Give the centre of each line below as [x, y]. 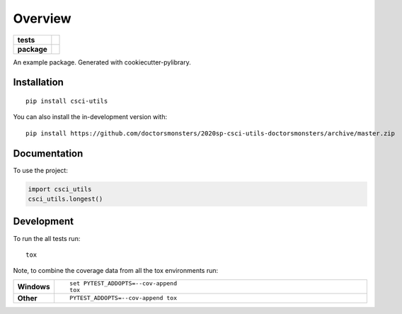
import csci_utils [60, 189]
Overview [42, 18]
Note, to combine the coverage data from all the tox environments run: [116, 271]
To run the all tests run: [47, 238]
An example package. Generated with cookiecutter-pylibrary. [102, 62]
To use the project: [41, 170]
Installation [38, 83]
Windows [34, 286]
